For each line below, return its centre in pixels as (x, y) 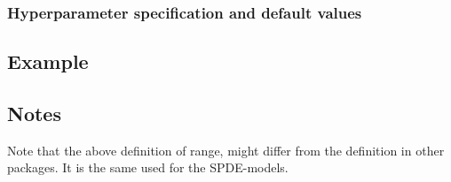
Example (48, 61)
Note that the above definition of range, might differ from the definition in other (226, 150)
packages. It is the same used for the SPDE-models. (148, 167)
